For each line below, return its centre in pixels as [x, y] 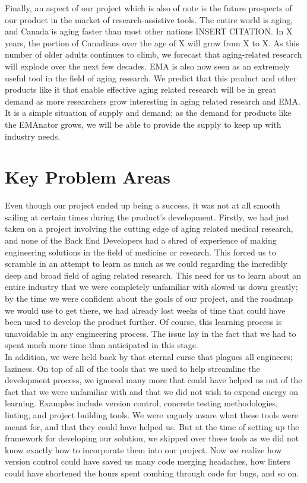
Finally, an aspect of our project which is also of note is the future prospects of [148, 8]
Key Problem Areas [88, 177]
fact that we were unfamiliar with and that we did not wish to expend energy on [152, 391]
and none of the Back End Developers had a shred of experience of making [141, 240]
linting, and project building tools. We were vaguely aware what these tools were [151, 414]
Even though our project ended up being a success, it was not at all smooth [143, 205]
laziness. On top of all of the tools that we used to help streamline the [132, 368]
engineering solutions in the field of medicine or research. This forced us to [140, 252]
